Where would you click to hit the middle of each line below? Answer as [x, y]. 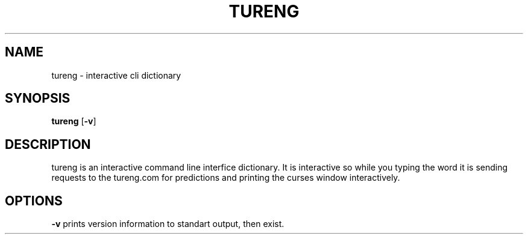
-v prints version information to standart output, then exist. [168, 224]
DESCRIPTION [48, 144]
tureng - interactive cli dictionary [116, 75]
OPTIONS [34, 201]
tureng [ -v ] [74, 121]
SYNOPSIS [38, 98]
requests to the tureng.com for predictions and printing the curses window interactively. [226, 178]
